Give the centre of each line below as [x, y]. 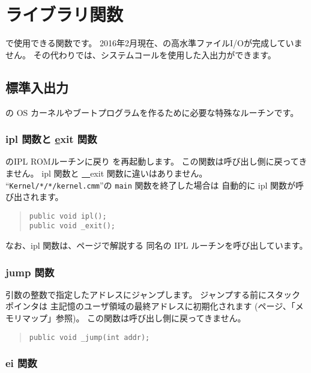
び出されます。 [35, 197]
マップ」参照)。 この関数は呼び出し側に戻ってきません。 [134, 318]
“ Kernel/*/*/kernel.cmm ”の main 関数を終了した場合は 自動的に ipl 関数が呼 [155, 185]
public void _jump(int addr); [89, 337]
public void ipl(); [68, 216]
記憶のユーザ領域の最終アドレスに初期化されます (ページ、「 [177, 306]
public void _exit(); [72, 226]
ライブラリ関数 [65, 14]
